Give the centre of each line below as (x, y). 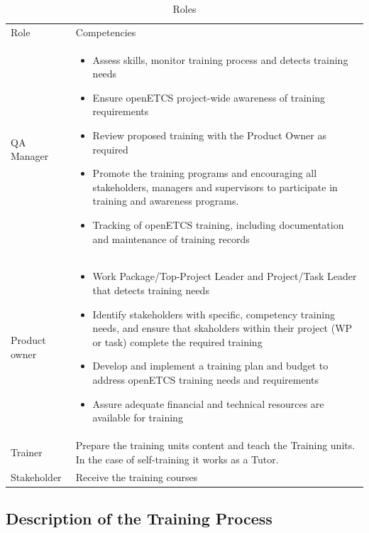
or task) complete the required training (177, 341)
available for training (138, 418)
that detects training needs (151, 290)
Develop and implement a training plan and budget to (210, 366)
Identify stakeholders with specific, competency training (214, 314)
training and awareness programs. (166, 201)
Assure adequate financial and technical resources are (208, 403)
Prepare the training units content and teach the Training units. (215, 445)
